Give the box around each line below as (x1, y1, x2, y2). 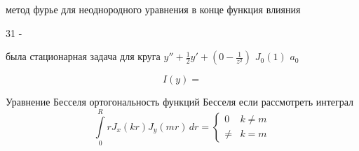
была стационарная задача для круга (6, 49, 161, 64)
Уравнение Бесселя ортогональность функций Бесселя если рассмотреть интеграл (6, 94, 354, 109)
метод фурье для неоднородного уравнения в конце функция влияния (6, 2, 301, 16)
